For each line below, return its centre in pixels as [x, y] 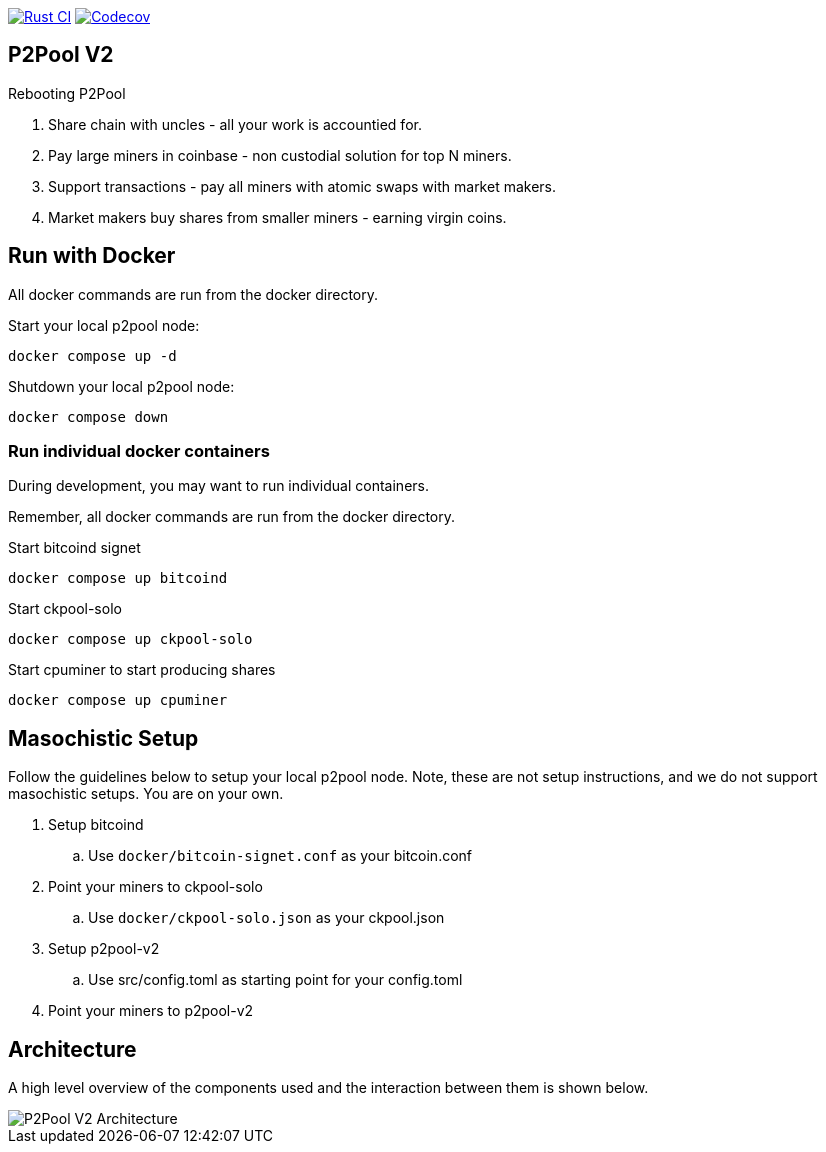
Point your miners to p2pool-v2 [151, 1011]
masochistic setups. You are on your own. [146, 794]
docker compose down [88, 416]
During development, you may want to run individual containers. [218, 486]
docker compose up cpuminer [118, 700]
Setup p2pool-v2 [104, 949]
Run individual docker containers [139, 451]
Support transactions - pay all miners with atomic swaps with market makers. [302, 186]
